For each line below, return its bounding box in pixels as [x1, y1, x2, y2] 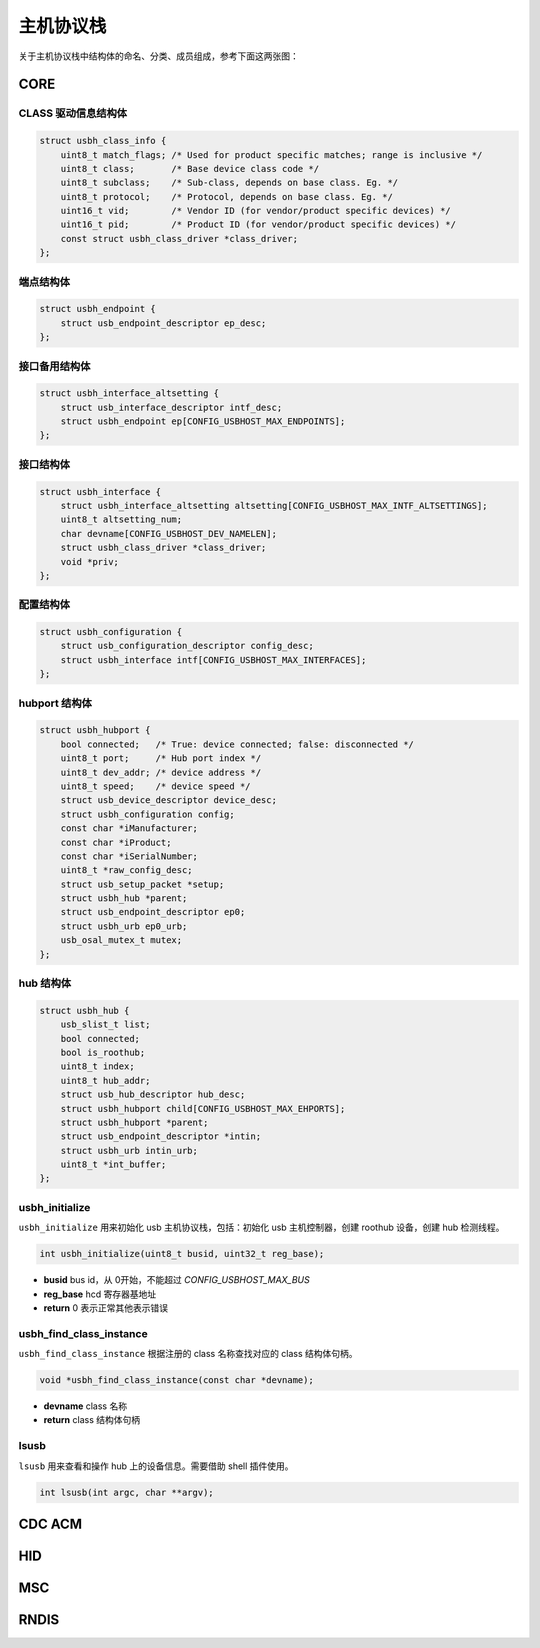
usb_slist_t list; [60, 1019, 151, 1030]
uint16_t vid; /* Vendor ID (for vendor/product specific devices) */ [60, 205, 452, 217]
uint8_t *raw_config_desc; [60, 865, 194, 876]
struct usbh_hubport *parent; [60, 1116, 209, 1128]
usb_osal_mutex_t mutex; [60, 935, 183, 946]
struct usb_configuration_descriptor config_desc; [60, 640, 314, 652]
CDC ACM [18, 1516, 83, 1532]
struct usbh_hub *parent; [60, 893, 188, 904]
